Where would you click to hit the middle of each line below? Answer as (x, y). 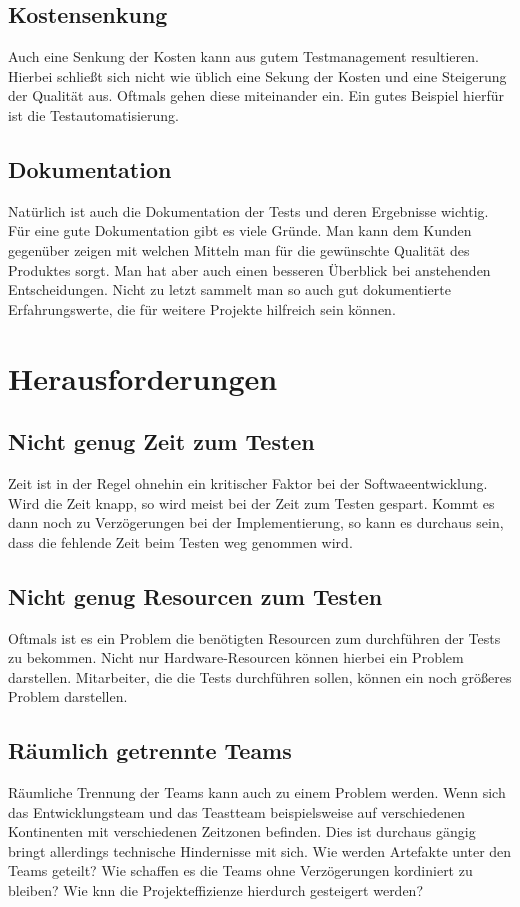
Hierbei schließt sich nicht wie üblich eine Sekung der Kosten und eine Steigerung (257, 75)
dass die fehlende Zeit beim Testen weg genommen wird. (180, 541)
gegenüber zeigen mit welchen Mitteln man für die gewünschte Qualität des (239, 249)
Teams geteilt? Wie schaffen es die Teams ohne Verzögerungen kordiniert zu (240, 870)
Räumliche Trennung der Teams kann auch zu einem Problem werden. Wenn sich (257, 792)
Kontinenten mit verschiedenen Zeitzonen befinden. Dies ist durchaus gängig (242, 831)
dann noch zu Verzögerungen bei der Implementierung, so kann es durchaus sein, (256, 522)
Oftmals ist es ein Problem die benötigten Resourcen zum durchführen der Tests (254, 637)
